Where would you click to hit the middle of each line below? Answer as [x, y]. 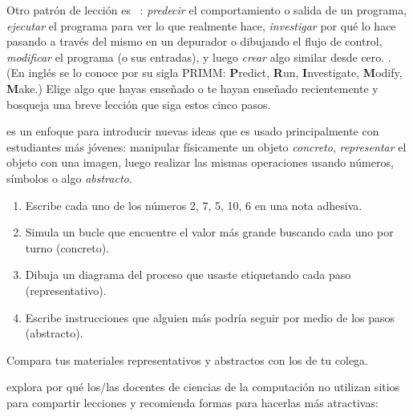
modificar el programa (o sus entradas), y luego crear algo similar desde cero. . [199, 57]
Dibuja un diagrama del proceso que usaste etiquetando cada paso [188, 275]
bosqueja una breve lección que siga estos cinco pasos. [139, 104]
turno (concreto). [67, 247]
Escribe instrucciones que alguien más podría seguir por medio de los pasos [210, 317]
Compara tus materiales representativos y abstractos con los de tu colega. [188, 359]
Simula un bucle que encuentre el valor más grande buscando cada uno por [209, 232]
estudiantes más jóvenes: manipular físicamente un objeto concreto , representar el [206, 146]
